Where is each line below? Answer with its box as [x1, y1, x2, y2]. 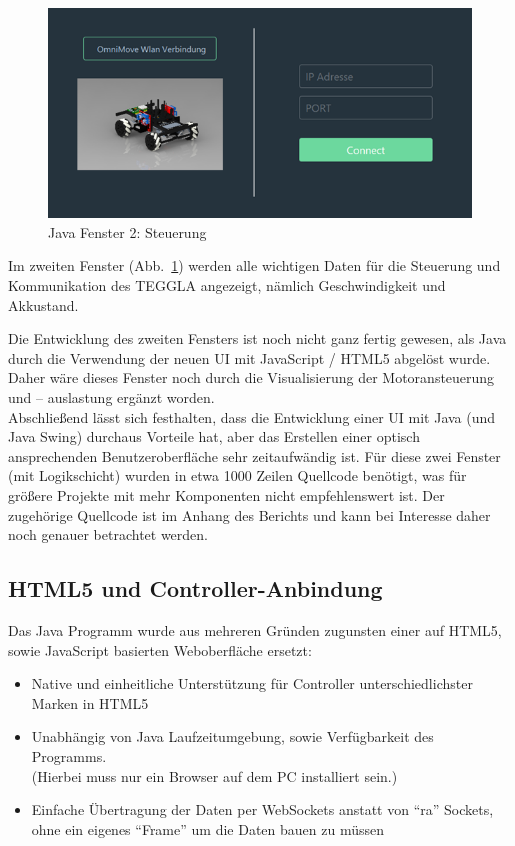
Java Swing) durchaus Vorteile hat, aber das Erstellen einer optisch [8, 426, 420, 447]
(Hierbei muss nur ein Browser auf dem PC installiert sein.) [31, 765, 398, 786]
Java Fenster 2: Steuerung [48, 221, 207, 242]
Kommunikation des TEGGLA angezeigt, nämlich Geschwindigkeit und [8, 275, 446, 296]
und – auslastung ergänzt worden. [8, 386, 215, 407]
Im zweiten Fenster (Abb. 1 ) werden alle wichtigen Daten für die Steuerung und [8, 255, 501, 276]
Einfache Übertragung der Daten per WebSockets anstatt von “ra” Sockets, [31, 799, 494, 820]
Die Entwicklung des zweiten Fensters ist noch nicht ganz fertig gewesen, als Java [8, 328, 507, 349]
